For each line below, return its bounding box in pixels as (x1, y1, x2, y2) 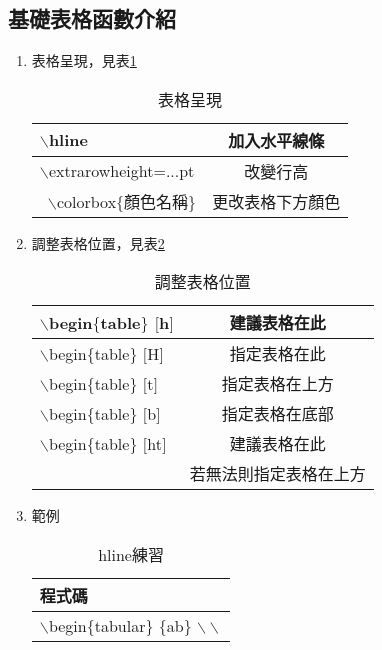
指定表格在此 (229, 342, 326, 366)
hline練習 (98, 542, 164, 566)
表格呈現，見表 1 (31, 50, 137, 71)
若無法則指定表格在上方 (189, 462, 366, 486)
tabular (94, 613, 146, 637)
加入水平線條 (228, 128, 325, 152)
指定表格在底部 (221, 402, 334, 426)
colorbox (56, 189, 117, 213)
